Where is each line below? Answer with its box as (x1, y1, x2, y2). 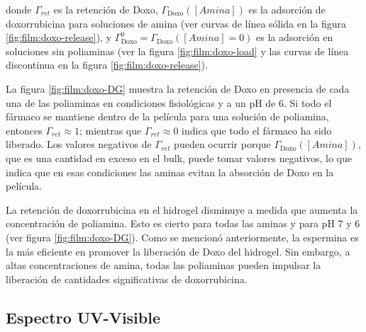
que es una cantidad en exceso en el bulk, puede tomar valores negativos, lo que (6, 150, 353, 165)
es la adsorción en (256, 30, 333, 45)
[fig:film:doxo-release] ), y (6, 30, 112, 45)
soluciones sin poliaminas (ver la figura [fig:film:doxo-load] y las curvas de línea (6, 43, 349, 58)
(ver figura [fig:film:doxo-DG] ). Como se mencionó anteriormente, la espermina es (6, 229, 359, 244)
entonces (6, 122, 43, 137)
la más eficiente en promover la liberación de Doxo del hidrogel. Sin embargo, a (6, 244, 350, 258)
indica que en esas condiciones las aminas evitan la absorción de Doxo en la (6, 164, 334, 179)
